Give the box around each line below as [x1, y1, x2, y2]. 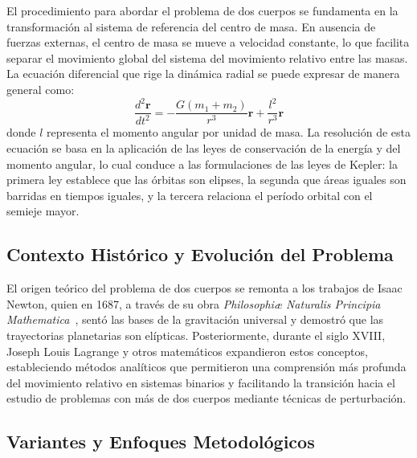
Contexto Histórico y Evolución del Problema [6, 242, 394, 267]
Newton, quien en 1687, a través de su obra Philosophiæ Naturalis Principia [6, 295, 381, 312]
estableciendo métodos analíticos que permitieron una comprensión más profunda [6, 358, 407, 375]
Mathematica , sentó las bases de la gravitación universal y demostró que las [6, 311, 384, 328]
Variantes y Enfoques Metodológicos [6, 429, 315, 454]
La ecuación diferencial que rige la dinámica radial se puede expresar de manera [6, 65, 400, 82]
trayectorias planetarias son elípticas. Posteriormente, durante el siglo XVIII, [6, 327, 386, 344]
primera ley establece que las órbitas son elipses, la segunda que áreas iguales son [6, 171, 407, 188]
